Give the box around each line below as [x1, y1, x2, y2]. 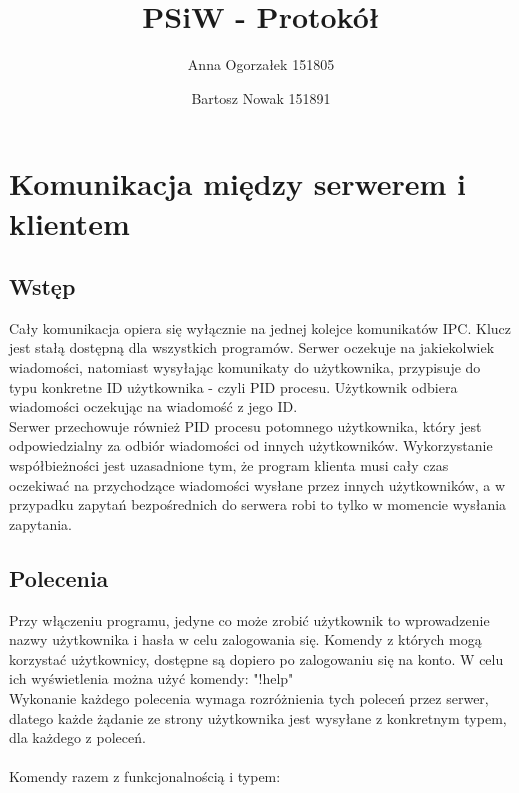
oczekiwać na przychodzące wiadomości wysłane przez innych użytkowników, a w [9, 474, 506, 495]
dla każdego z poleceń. [9, 727, 146, 748]
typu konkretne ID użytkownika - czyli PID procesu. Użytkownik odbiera [9, 376, 458, 397]
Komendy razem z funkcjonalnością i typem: [9, 766, 281, 787]
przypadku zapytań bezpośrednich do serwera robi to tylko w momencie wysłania [9, 494, 507, 515]
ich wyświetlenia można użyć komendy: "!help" [9, 668, 294, 689]
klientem [9, 202, 130, 243]
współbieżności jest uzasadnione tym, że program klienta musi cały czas [9, 455, 449, 476]
